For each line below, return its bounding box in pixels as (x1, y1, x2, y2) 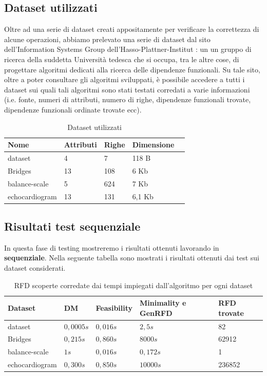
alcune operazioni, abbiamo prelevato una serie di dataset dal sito (4, 33, 211, 44)
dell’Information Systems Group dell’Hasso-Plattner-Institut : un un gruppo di (4, 44, 252, 54)
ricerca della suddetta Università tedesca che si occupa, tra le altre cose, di (4, 53, 239, 64)
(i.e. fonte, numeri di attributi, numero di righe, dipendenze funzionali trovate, (4, 94, 251, 105)
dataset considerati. (4, 262, 66, 273)
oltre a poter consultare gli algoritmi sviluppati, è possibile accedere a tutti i (4, 74, 245, 85)
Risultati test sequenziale (4, 218, 141, 234)
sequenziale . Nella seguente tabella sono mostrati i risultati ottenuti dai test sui (4, 252, 259, 263)
